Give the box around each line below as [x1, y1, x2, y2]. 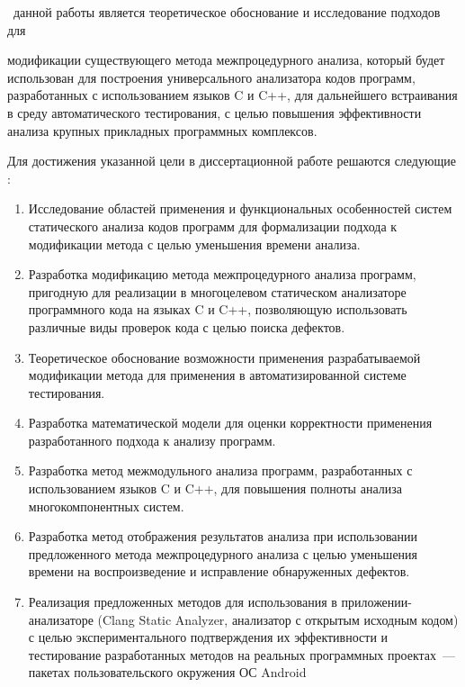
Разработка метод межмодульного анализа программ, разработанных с [28, 461, 413, 480]
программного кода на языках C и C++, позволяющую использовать [28, 300, 407, 319]
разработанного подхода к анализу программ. [28, 430, 276, 449]
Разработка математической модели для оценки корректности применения [28, 413, 433, 432]
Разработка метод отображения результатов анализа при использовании [28, 527, 418, 546]
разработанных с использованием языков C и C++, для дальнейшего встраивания [7, 86, 458, 104]
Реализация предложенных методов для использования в [28, 592, 337, 611]
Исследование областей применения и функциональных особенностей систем [28, 199, 452, 218]
